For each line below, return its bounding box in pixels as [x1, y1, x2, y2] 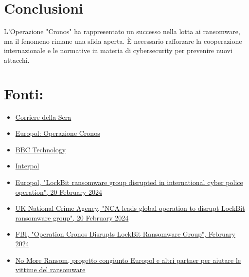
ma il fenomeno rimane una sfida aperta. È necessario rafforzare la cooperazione [4, 36, 242, 46]
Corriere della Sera [15, 111, 71, 122]
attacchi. [4, 55, 30, 65]
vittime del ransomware [15, 264, 86, 275]
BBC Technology [15, 144, 66, 154]
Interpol [15, 161, 39, 171]
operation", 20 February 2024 [15, 186, 103, 197]
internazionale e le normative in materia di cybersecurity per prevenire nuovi [4, 45, 232, 55]
